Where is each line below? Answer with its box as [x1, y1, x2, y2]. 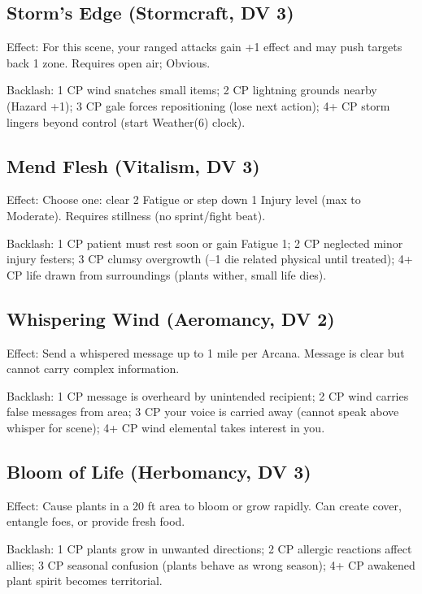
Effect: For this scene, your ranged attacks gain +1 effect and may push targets [7, 38, 402, 55]
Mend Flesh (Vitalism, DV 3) [7, 153, 260, 178]
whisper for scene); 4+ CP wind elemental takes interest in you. [7, 418, 325, 436]
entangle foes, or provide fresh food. [7, 513, 185, 530]
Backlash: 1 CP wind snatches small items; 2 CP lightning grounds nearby [7, 81, 377, 98]
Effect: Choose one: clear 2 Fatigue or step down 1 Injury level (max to [7, 191, 361, 208]
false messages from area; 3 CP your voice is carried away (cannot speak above [7, 403, 399, 420]
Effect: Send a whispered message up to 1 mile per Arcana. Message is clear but [7, 344, 405, 361]
